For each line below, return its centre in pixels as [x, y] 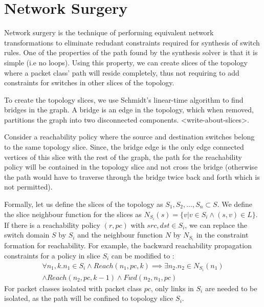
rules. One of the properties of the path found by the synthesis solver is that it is [131, 52]
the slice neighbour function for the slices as [73, 214]
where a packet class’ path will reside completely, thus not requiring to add [122, 72]
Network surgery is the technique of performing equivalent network [109, 32]
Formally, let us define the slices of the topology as [84, 204]
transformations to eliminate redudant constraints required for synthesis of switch [132, 42]
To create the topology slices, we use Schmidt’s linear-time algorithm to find [124, 99]
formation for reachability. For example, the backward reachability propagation [128, 245]
